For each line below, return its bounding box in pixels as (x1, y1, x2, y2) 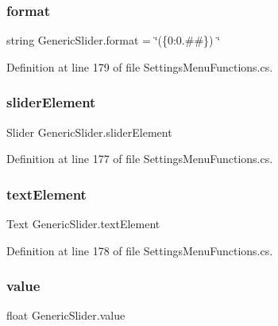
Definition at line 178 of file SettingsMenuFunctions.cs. (6, 242, 273, 258)
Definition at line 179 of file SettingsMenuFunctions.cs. (6, 58, 273, 75)
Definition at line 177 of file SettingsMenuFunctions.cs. (6, 150, 273, 167)
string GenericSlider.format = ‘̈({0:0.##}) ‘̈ (6, 32, 221, 49)
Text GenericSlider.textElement (6, 215, 160, 232)
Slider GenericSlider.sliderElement (6, 123, 172, 140)
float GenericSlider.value (6, 307, 125, 324)
